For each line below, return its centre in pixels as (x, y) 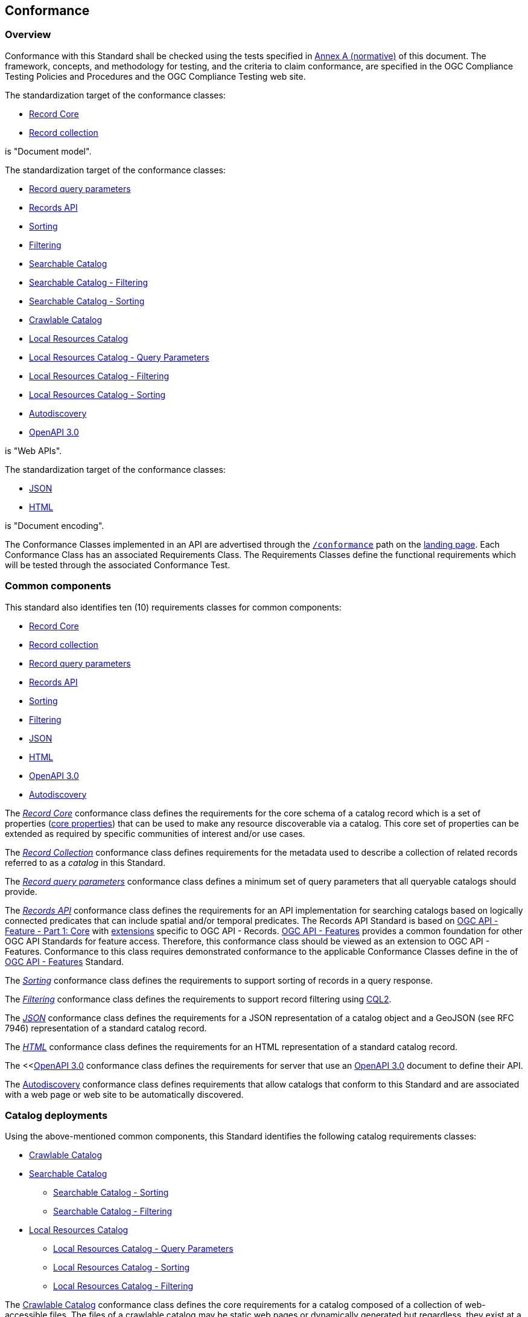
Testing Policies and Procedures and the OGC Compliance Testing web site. (155, 76)
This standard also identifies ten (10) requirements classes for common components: (173, 607)
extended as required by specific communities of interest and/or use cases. (155, 833)
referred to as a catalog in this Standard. (85, 862)
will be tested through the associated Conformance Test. (118, 565)
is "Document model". (48, 151)
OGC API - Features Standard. (65, 961)
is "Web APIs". (33, 450)
